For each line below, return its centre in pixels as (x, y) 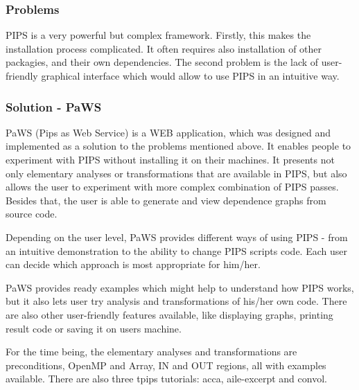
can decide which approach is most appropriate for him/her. (133, 264)
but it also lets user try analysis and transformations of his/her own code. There (176, 301)
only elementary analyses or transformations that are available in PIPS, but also (176, 173)
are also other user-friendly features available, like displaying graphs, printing (169, 314)
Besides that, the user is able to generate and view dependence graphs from (166, 200)
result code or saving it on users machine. (94, 328)
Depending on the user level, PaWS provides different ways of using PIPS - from (177, 237)
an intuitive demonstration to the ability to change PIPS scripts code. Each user (176, 250)
